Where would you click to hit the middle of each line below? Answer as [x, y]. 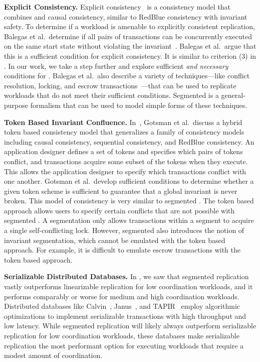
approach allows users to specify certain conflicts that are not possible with [119, 210]
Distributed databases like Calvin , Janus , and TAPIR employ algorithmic [122, 306]
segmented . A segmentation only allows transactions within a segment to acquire [129, 220]
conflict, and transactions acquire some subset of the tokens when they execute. [126, 161]
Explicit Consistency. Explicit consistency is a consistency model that [117, 7]
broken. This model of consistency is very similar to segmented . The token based [129, 201]
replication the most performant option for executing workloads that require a [124, 345]
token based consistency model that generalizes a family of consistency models [124, 132]
